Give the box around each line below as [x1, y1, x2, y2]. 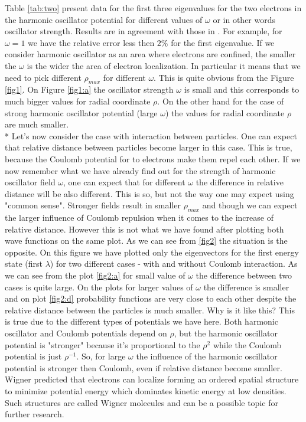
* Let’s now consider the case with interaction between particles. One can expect [5, 129, 297, 142]
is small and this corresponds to [184, 83, 300, 96]
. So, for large [76, 350, 126, 362]
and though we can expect [202, 199, 298, 211]
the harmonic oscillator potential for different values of [5, 13, 203, 25]
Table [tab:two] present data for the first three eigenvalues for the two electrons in [5, 2, 302, 14]
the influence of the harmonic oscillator [136, 350, 278, 362]
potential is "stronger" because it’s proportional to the [5, 338, 200, 351]
